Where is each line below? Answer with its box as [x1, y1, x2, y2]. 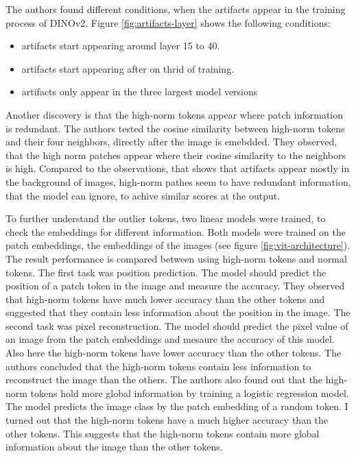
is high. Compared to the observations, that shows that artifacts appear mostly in [5, 161, 350, 176]
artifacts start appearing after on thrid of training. [21, 61, 235, 75]
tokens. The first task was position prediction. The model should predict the [5, 265, 327, 279]
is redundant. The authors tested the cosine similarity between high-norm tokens [5, 121, 345, 135]
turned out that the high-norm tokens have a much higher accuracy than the [5, 413, 329, 427]
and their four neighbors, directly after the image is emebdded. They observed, [5, 134, 337, 149]
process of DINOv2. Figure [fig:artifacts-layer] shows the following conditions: [5, 15, 331, 29]
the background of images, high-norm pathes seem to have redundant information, [5, 174, 351, 189]
